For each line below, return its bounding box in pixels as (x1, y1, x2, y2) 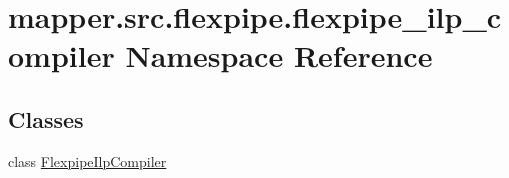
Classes (8, 103, 84, 134)
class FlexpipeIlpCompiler (8, 150, 167, 171)
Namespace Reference (125, 35, 433, 76)
